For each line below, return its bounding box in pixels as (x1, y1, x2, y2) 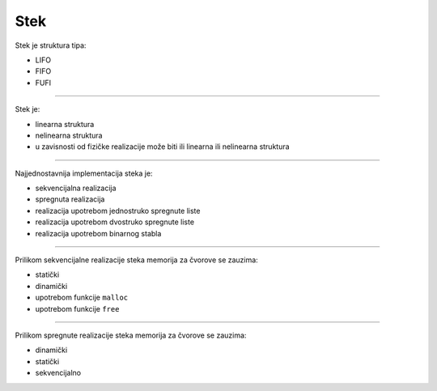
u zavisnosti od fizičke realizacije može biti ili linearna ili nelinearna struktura (35, 142, 291, 151)
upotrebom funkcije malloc (35, 292, 129, 303)
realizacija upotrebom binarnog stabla (35, 228, 162, 238)
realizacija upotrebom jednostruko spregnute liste (35, 206, 201, 215)
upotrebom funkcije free (35, 304, 120, 313)
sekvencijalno (35, 368, 81, 378)
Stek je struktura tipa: (15, 40, 87, 50)
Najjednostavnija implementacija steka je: (15, 168, 153, 178)
